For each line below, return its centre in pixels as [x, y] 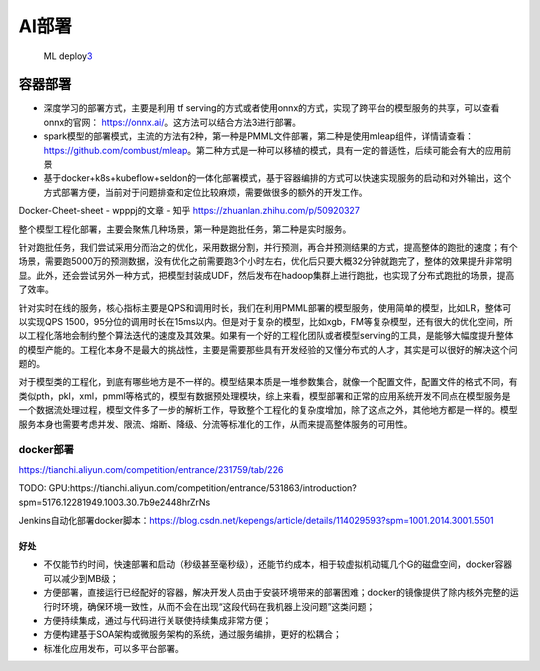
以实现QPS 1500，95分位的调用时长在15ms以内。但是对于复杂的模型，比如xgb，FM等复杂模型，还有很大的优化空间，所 [266, 321]
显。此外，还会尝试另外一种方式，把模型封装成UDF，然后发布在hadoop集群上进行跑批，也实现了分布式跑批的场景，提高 [266, 275]
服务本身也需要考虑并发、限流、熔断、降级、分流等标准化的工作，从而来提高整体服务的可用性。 [215, 424]
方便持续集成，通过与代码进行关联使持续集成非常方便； [157, 620]
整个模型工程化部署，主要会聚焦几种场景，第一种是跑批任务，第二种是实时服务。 [185, 229]
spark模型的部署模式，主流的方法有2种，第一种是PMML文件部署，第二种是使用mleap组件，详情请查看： [259, 136]
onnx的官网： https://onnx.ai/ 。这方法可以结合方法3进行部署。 [172, 122]
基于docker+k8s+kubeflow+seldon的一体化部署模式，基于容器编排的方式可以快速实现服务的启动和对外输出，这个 [277, 178]
